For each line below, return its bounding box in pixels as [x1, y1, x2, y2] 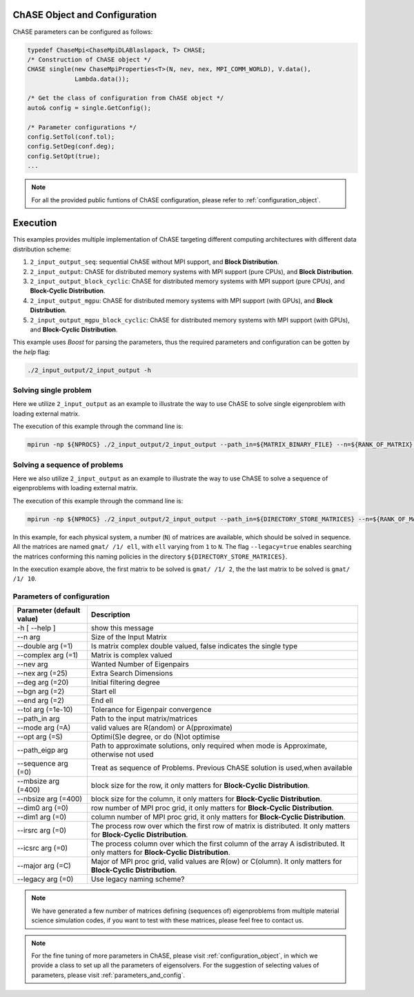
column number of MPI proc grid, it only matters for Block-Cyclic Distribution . [90, 812, 346, 822]
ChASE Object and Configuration [12, 9, 157, 21]
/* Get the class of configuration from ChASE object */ [27, 94, 224, 102]
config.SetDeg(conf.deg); [27, 142, 115, 151]
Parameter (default [17, 606, 81, 615]
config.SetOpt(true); [27, 152, 101, 160]
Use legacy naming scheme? [90, 874, 185, 884]
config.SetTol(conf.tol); [27, 133, 115, 141]
